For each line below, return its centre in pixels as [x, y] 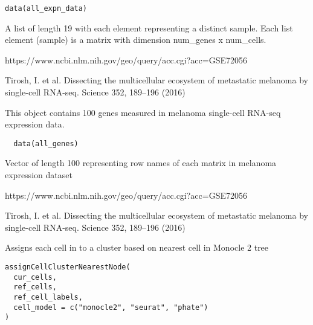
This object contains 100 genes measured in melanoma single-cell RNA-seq [143, 112]
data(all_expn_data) [46, 8]
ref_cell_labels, [48, 297]
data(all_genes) [46, 143]
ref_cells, [35, 287]
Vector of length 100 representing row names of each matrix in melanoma [141, 163]
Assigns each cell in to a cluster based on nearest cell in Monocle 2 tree [137, 247]
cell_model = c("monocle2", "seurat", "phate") [111, 307]
